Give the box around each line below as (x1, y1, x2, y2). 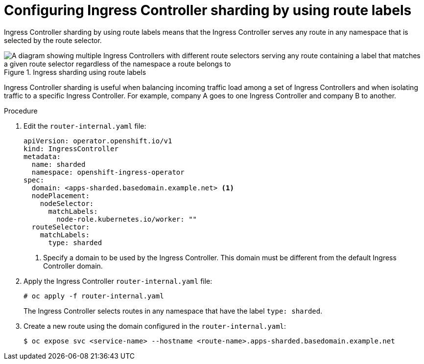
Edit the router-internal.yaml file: (24, 121, 146, 130)
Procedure (4, 106, 38, 115)
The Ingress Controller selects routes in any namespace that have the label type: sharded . (24, 306, 323, 315)
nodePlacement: (31, 191, 90, 200)
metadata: (24, 152, 61, 160)
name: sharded (31, 160, 86, 168)
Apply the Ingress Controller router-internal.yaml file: (24, 276, 212, 285)
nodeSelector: (40, 199, 94, 207)
